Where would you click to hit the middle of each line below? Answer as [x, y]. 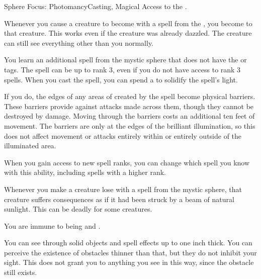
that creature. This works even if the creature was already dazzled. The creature [128, 33]
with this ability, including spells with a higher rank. [85, 172]
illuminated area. [30, 146]
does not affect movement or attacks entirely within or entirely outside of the [123, 135]
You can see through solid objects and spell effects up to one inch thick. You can [128, 243]
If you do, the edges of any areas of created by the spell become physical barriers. [130, 96]
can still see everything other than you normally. [79, 42]
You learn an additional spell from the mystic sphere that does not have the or [125, 60]
